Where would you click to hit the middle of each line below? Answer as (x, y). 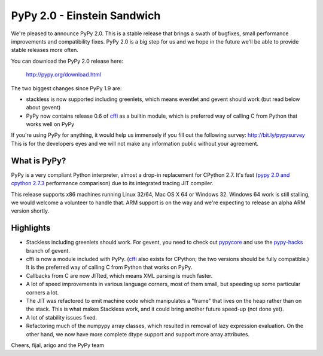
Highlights (31, 228)
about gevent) (43, 108)
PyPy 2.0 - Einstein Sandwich (86, 16)
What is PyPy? (39, 160)
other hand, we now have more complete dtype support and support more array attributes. (138, 334)
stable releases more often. (45, 50)
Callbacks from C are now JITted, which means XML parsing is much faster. (119, 275)
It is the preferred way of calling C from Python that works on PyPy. (109, 267)
